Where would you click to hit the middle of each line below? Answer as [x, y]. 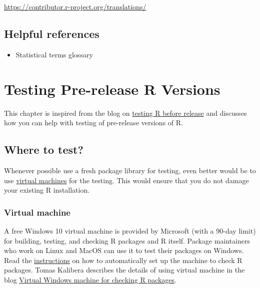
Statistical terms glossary [54, 54]
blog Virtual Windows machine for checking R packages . [90, 279]
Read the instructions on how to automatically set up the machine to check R [123, 260]
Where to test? [44, 149]
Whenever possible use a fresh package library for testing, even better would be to [130, 170]
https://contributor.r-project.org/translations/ [75, 6]
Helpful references [52, 33]
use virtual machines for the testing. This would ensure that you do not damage [126, 180]
